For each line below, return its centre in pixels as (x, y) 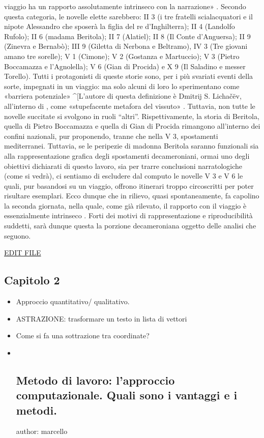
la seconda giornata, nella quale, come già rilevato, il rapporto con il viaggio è (125, 205)
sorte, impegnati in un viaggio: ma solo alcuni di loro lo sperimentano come (122, 86)
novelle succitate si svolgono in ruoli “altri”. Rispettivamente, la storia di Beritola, (132, 116)
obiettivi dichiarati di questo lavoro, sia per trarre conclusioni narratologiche (123, 166)
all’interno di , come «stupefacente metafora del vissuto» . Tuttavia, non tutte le (130, 106)
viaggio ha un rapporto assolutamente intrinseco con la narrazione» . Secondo (125, 6)
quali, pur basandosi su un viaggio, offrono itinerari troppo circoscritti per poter (129, 185)
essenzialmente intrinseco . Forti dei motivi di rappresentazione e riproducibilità (128, 215)
